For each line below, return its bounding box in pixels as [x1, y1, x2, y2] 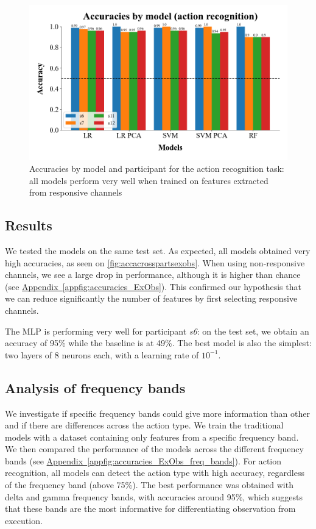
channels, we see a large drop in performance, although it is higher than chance [5, 268, 301, 281]
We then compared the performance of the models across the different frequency [5, 442, 304, 455]
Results [5, 216, 52, 235]
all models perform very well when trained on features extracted [29, 174, 269, 186]
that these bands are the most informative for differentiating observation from [5, 502, 296, 515]
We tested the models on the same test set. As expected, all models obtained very [5, 244, 311, 257]
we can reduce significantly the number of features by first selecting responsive [5, 292, 298, 305]
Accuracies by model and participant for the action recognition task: [29, 162, 284, 174]
